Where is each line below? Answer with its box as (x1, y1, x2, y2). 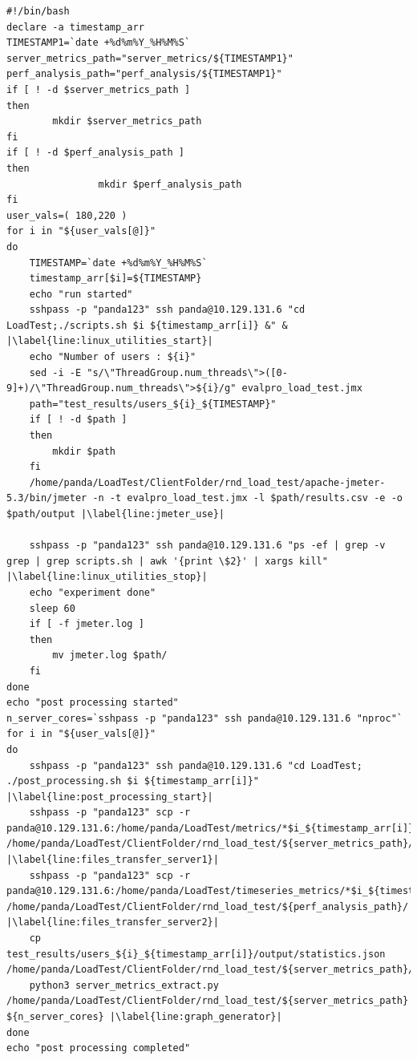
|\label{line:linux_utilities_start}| (6, 335, 213, 347)
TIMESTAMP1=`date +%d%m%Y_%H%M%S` (6, 37, 191, 49)
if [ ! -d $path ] (29, 414, 128, 426)
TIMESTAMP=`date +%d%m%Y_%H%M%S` (29, 257, 208, 269)
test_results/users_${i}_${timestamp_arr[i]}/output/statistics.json (6, 948, 386, 960)
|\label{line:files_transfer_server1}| (6, 854, 219, 866)
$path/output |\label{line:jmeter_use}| (6, 508, 225, 520)
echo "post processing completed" (6, 1042, 191, 1054)
